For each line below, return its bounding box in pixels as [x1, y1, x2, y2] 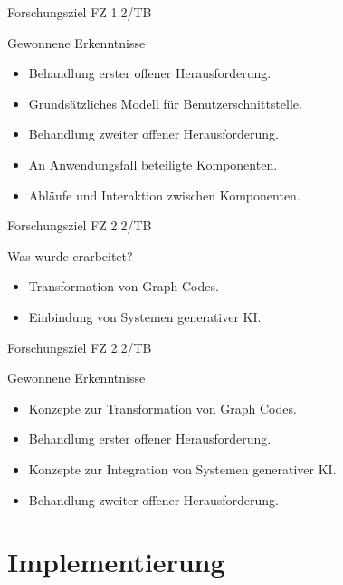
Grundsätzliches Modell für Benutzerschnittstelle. [28, 93, 302, 112]
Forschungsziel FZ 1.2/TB [7, 3, 152, 21]
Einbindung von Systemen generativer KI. [28, 307, 262, 326]
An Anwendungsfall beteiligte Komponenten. [28, 154, 278, 173]
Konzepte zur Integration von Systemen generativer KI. [28, 459, 337, 478]
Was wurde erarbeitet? [7, 246, 133, 265]
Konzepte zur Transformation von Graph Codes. [28, 398, 297, 417]
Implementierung [7, 543, 225, 580]
